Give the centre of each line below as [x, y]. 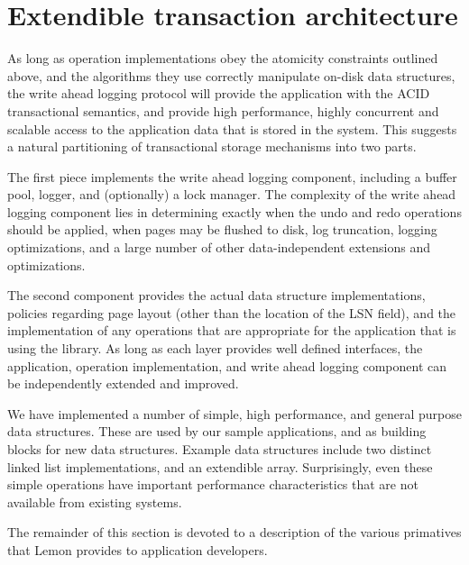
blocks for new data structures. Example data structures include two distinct [220, 449]
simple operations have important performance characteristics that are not [213, 484]
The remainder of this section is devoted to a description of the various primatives [234, 532]
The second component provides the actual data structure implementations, [216, 295]
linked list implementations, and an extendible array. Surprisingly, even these [220, 466]
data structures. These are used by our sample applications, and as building [217, 431]
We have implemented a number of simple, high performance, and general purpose [234, 413]
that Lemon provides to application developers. [138, 549]
